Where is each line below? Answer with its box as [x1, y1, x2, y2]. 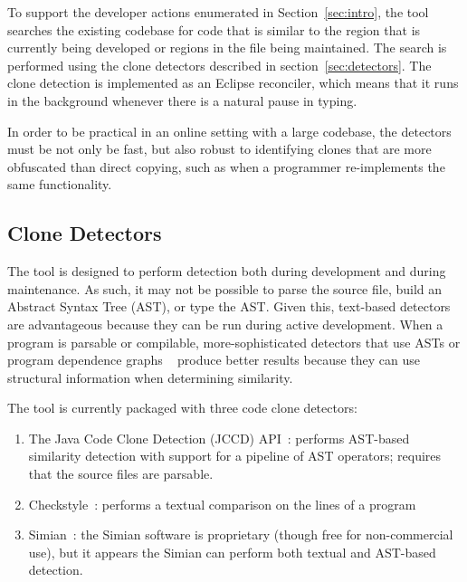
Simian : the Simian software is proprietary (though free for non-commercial [28, 525, 453, 544]
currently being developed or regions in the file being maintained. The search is [7, 38, 447, 57]
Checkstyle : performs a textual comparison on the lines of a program [28, 494, 416, 513]
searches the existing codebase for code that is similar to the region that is [7, 20, 421, 39]
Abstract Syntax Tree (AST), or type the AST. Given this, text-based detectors [7, 297, 451, 316]
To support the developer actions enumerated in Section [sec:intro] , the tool [7, 3, 429, 21]
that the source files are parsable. [28, 464, 214, 483]
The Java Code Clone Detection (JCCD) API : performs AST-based [28, 428, 410, 447]
